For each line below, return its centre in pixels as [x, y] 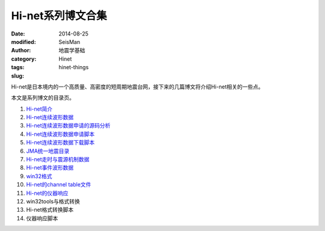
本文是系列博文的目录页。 [43, 98]
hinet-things [74, 67]
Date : [18, 34]
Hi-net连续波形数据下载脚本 [60, 143]
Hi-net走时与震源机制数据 [58, 159]
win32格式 [39, 176]
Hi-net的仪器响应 [47, 193]
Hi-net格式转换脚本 [50, 210]
